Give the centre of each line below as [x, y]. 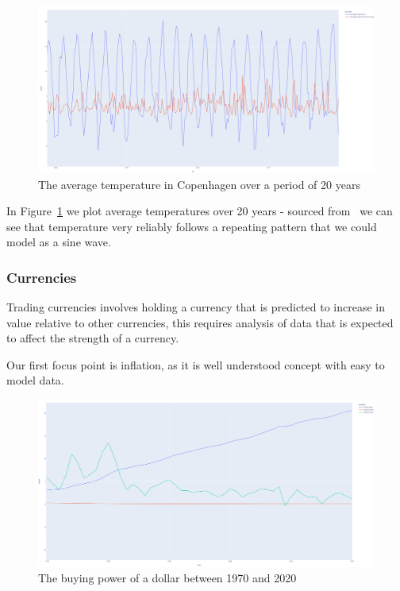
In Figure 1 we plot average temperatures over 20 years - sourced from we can [200, 211]
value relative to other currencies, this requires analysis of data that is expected [200, 322]
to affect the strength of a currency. [93, 338]
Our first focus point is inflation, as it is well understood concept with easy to [196, 364]
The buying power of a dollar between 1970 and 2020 [167, 578]
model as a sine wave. [59, 242]
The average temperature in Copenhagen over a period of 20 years [199, 184]
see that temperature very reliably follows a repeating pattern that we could [192, 226]
